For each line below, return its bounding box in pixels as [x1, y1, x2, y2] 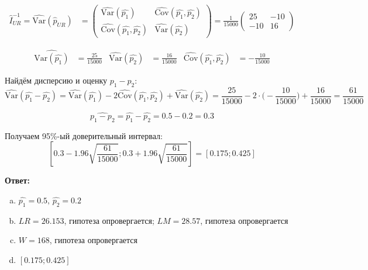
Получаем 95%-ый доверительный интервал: [5, 129, 163, 141]
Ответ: [5, 174, 30, 186]
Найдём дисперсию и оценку [5, 74, 107, 86]
